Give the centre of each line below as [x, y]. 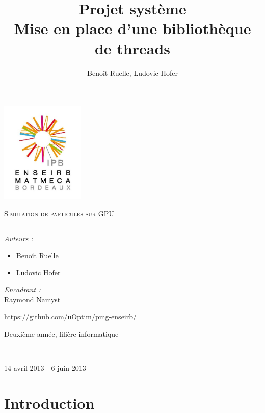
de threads [132, 48]
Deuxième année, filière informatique [61, 333]
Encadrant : [22, 289]
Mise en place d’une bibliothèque [132, 28]
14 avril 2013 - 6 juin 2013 [45, 367]
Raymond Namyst [32, 299]
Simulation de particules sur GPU [59, 213]
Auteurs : [19, 238]
